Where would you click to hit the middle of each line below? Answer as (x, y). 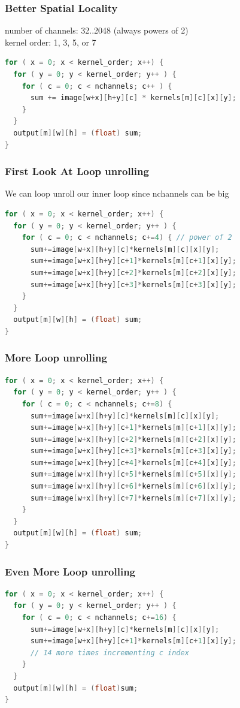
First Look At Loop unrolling (77, 171)
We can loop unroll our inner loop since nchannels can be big (117, 193)
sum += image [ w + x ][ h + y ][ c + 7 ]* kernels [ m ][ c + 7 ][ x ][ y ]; (133, 498)
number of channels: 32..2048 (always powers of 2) (97, 30)
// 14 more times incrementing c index (110, 653)
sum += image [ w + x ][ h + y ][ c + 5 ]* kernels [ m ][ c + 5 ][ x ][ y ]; (133, 474)
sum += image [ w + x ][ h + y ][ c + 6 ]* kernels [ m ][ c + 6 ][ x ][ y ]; (133, 486)
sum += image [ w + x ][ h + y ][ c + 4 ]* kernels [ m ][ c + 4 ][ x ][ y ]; (133, 463)
